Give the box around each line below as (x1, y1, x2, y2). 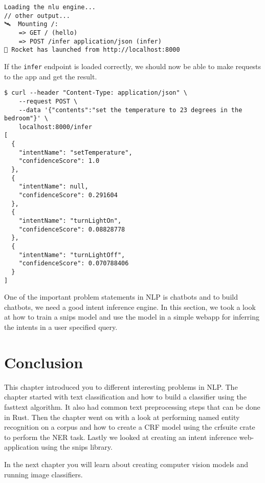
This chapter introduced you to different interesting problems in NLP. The (4, 381, 238, 392)
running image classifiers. (4, 469, 83, 479)
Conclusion (4, 351, 83, 372)
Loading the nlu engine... (4, 4, 96, 11)
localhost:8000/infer (18, 123, 92, 131)
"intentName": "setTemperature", (18, 149, 132, 156)
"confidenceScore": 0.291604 (18, 192, 118, 199)
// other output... (4, 12, 70, 19)
